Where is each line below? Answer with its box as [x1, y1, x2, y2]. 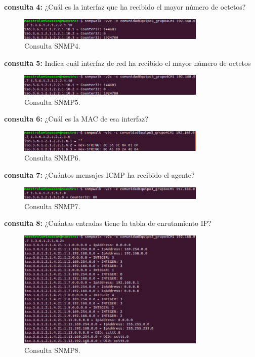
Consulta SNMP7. [24, 201, 80, 211]
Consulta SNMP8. [24, 345, 80, 355]
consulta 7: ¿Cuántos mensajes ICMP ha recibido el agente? [4, 170, 195, 180]
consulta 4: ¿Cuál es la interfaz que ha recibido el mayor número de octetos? [4, 2, 246, 12]
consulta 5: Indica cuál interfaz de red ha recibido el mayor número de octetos [4, 57, 251, 68]
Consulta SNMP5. [24, 96, 80, 107]
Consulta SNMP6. [24, 152, 80, 163]
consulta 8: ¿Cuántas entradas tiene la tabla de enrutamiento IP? [4, 218, 211, 228]
